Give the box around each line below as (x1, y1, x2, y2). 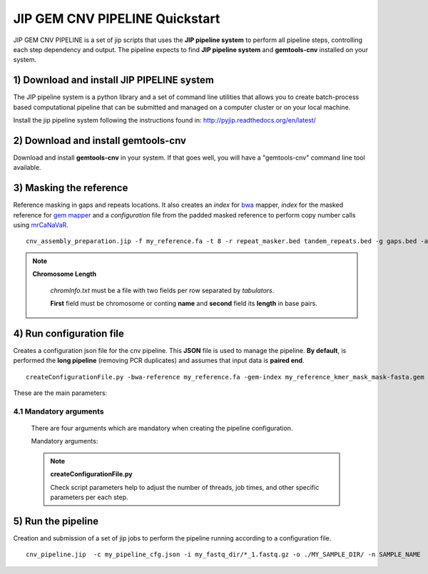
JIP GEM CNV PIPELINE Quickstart (13, 11, 220, 26)
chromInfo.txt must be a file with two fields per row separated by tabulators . (50, 286, 275, 294)
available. (13, 163, 42, 172)
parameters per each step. (50, 493, 128, 501)
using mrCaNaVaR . (13, 221, 69, 229)
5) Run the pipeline (13, 515, 99, 527)
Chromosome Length (32, 270, 96, 278)
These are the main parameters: (13, 389, 108, 397)
